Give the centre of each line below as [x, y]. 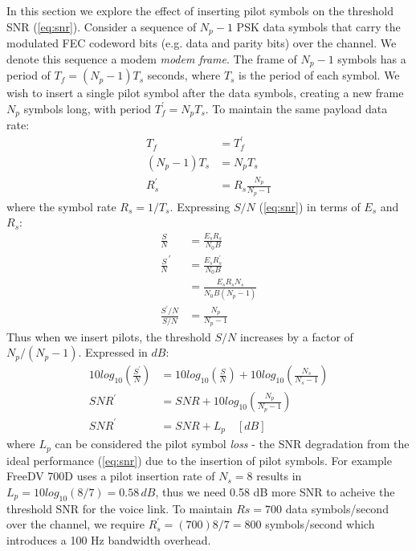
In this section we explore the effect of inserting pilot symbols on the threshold [200, 10]
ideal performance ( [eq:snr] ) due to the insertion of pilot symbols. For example [199, 460]
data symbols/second [337, 508]
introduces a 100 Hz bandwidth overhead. [109, 539]
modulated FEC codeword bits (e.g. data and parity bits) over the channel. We [202, 43]
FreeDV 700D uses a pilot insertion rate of [111, 476]
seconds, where [184, 75]
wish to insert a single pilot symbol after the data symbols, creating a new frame [205, 93]
